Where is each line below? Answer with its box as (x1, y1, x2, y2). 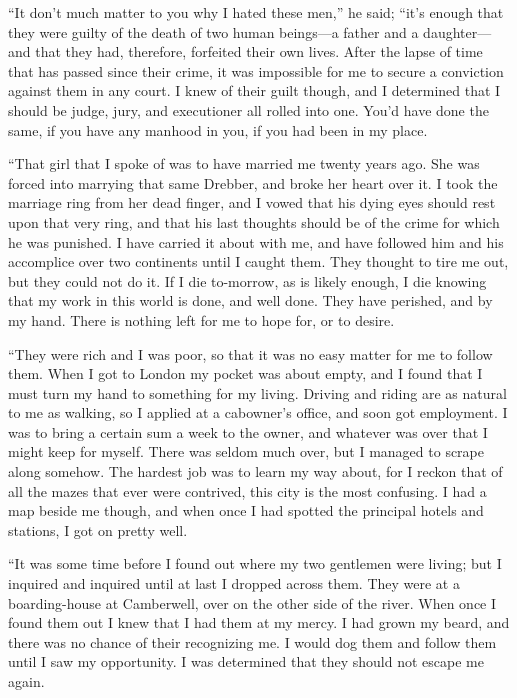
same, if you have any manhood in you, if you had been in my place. (8, 119, 428, 140)
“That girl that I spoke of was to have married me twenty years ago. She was (8, 153, 480, 174)
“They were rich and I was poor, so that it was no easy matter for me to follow (8, 343, 493, 364)
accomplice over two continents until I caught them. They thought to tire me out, (8, 251, 509, 272)
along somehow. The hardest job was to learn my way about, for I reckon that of (8, 461, 503, 482)
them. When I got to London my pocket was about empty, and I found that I (8, 363, 483, 384)
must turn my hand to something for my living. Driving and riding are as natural (8, 382, 507, 403)
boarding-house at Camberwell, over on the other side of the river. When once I (8, 592, 497, 613)
